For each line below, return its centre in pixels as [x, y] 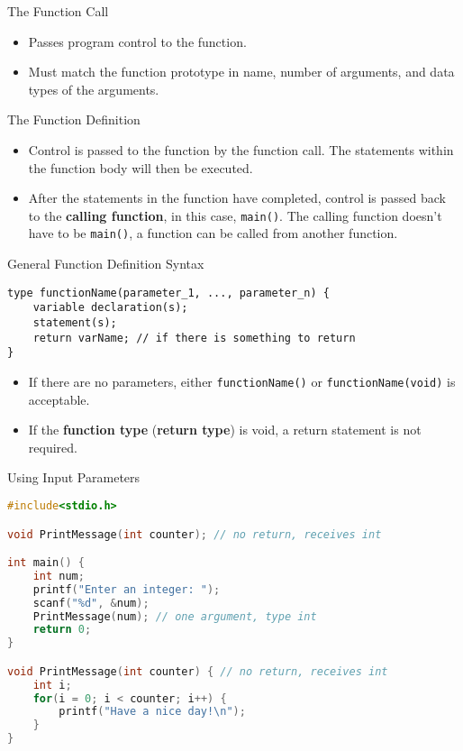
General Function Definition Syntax [106, 264]
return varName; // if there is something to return [194, 338]
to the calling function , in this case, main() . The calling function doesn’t [235, 215]
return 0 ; [62, 630]
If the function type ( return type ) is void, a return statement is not [225, 430]
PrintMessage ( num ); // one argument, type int [175, 616]
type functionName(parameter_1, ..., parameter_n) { [168, 293]
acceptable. [59, 399]
